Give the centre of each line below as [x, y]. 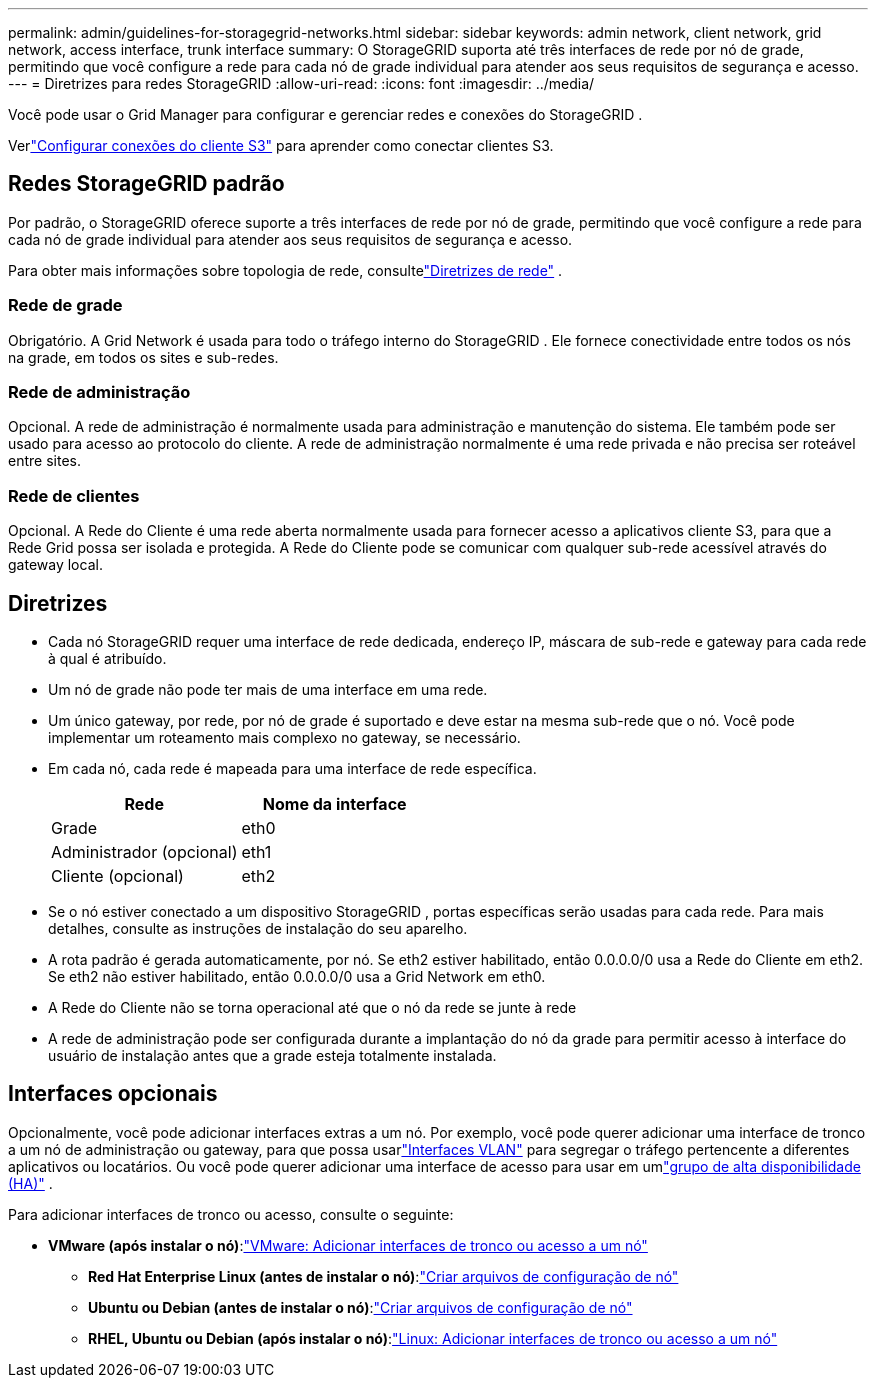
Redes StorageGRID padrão [146, 184]
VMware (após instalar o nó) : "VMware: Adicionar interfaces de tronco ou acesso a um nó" [348, 1245]
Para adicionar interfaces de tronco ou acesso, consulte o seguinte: [231, 1214]
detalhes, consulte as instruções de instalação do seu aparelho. [258, 928]
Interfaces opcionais [113, 1094]
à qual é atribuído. [107, 658]
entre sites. [44, 461]
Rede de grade [65, 305]
